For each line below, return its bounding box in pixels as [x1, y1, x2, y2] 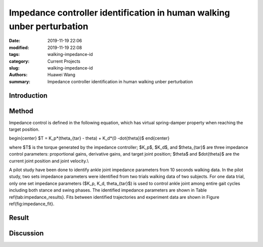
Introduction [9, 91, 48, 100]
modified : [9, 44, 29, 51]
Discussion [9, 229, 44, 237]
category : [9, 58, 30, 64]
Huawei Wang [47, 72, 75, 78]
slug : [9, 65, 19, 71]
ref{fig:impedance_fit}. [9, 201, 55, 207]
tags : [9, 52, 20, 57]
